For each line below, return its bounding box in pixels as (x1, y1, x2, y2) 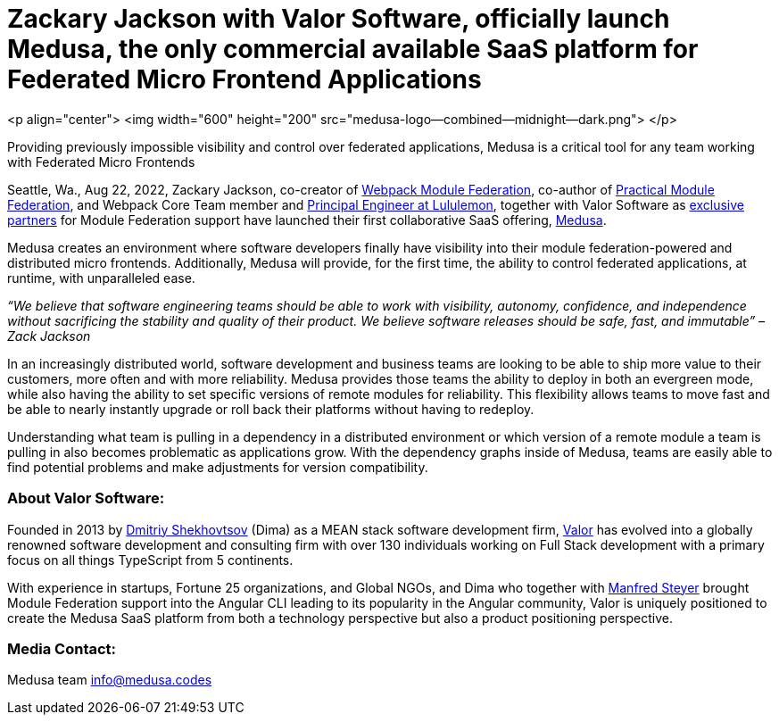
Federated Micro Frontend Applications (7, 64, 482, 95)
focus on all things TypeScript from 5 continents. (7, 552, 294, 568)
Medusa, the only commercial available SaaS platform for (7, 34, 699, 64)
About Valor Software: (7, 489, 165, 508)
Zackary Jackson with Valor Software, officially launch (7, 4, 670, 34)
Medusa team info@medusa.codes (7, 672, 212, 688)
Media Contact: (7, 639, 117, 658)
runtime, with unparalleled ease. (7, 270, 195, 286)
